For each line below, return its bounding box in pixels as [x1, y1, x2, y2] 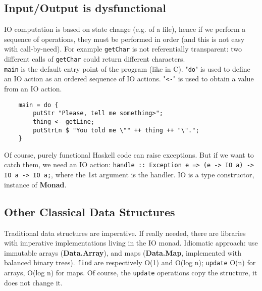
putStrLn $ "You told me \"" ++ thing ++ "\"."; [33, 126, 199, 134]
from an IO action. [4, 83, 62, 94]
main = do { [18, 101, 59, 109]
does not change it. [4, 277, 63, 287]
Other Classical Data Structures [4, 204, 175, 219]
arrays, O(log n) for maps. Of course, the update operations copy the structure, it [4, 267, 257, 278]
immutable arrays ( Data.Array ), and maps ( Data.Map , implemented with [4, 247, 241, 258]
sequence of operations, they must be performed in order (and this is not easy [4, 33, 245, 44]
